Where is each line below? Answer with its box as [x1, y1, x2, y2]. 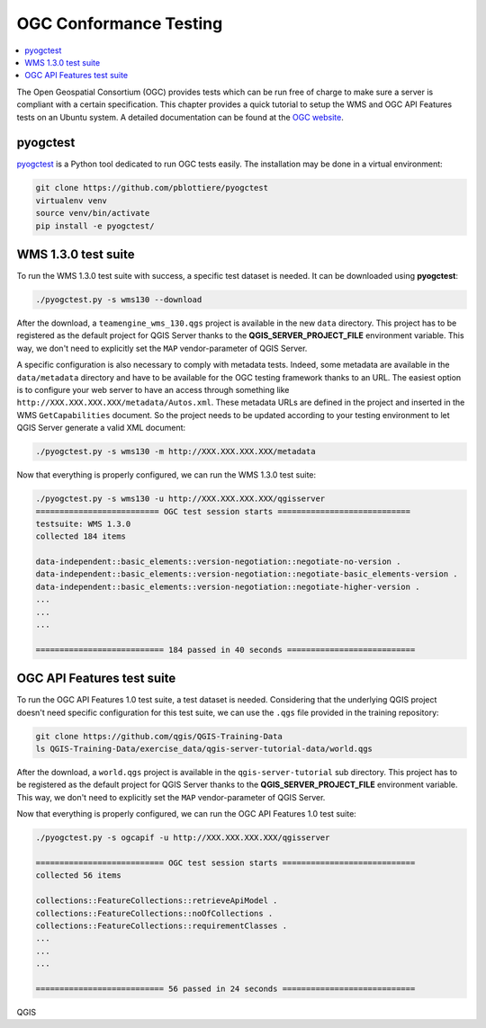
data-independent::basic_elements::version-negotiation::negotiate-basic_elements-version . [35, 569, 458, 579]
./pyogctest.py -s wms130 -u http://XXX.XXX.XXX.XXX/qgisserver [35, 494, 326, 504]
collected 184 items [35, 532, 126, 541]
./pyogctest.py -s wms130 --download [35, 295, 202, 305]
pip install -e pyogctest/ [35, 220, 155, 231]
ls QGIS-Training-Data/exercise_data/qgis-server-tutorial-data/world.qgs [35, 744, 373, 755]
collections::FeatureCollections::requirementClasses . [35, 920, 288, 931]
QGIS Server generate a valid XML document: [16, 423, 186, 434]
